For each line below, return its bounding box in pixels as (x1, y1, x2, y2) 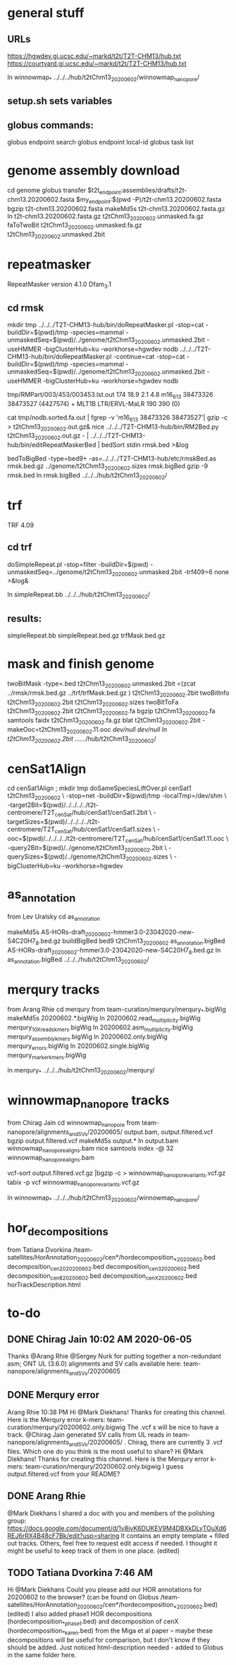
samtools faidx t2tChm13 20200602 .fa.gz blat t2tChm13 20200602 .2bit (7, 716, 201, 726)
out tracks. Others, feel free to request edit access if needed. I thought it (7, 1539, 218, 1547)
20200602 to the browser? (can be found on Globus (7, 1593, 159, 1601)
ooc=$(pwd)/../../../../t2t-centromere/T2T (7, 834, 126, 842)
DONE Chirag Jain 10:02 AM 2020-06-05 (7, 1333, 192, 1345)
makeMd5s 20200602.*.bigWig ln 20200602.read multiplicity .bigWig (7, 1014, 201, 1025)
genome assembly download (7, 162, 180, 179)
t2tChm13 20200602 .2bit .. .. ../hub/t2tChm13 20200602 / (7, 734, 156, 744)
